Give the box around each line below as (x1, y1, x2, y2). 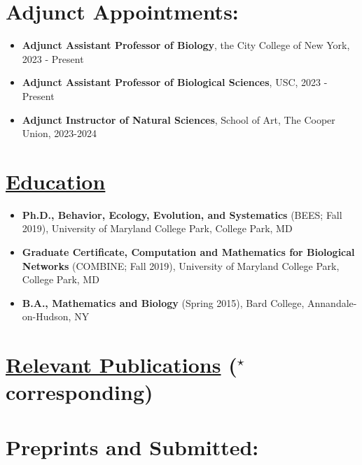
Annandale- (307, 295, 357, 310)
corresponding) (6, 378, 153, 406)
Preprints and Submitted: (6, 432, 259, 461)
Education (6, 166, 106, 195)
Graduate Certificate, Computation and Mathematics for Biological (22, 245, 355, 259)
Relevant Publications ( (6, 350, 237, 379)
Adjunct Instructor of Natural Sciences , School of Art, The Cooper (22, 112, 335, 127)
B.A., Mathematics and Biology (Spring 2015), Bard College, (22, 295, 305, 310)
